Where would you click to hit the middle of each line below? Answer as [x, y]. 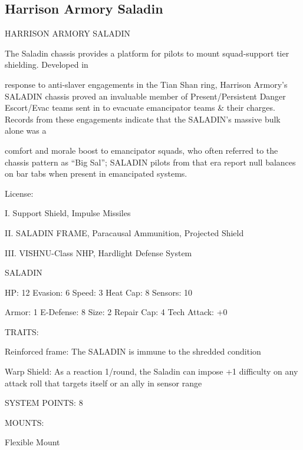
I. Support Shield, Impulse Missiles [68, 213]
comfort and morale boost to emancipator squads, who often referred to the [141, 150]
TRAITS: [22, 331]
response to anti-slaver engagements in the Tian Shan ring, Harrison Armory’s [146, 84]
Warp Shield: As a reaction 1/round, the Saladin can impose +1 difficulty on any [151, 371]
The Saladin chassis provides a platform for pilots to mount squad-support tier [147, 53]
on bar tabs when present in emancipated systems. [96, 173]
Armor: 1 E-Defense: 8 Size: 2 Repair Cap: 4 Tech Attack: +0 [116, 312]
